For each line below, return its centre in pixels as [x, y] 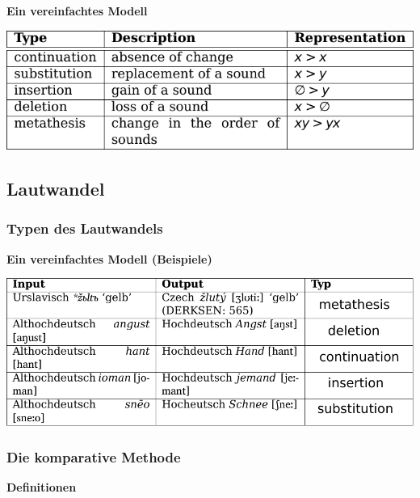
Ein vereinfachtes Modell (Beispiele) [109, 258]
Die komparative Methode [94, 457]
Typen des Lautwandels [85, 228]
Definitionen [42, 487]
